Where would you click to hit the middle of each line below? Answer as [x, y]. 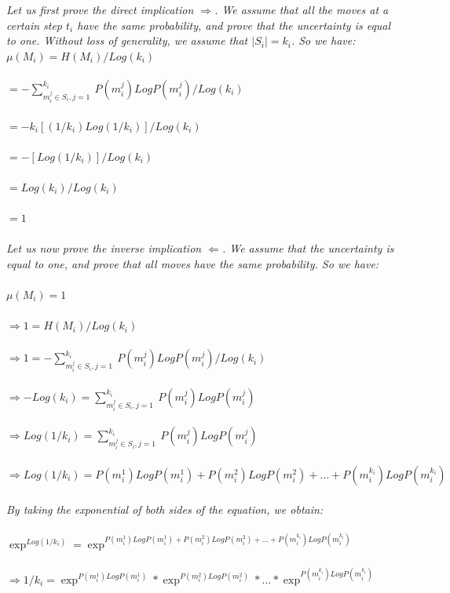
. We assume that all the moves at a [302, 9]
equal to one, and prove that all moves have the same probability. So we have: [193, 263]
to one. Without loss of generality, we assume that [127, 40]
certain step [35, 25]
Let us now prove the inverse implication [104, 248]
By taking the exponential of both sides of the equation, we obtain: [165, 509]
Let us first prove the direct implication [100, 9]
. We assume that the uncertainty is [308, 248]
